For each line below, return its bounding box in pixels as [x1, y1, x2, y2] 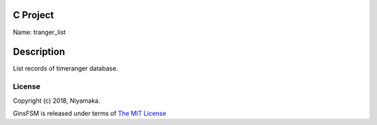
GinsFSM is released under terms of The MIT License [13, 109, 167, 117]
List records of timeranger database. [13, 64, 119, 73]
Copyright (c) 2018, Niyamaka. [13, 96, 101, 105]
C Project [13, 9, 54, 21]
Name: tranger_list [13, 28, 66, 36]
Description [13, 46, 66, 58]
